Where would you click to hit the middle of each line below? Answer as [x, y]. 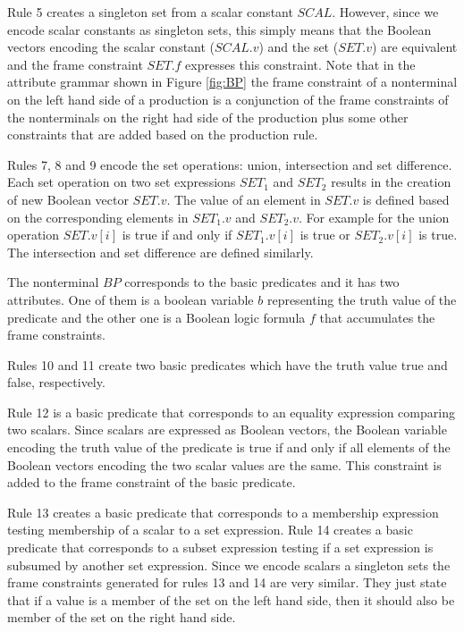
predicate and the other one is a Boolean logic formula [156, 317]
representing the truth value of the [362, 299]
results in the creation [391, 182]
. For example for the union [374, 217]
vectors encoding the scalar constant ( [111, 47]
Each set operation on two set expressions [122, 182]
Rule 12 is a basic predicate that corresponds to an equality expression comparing [231, 412]
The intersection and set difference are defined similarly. [160, 252]
